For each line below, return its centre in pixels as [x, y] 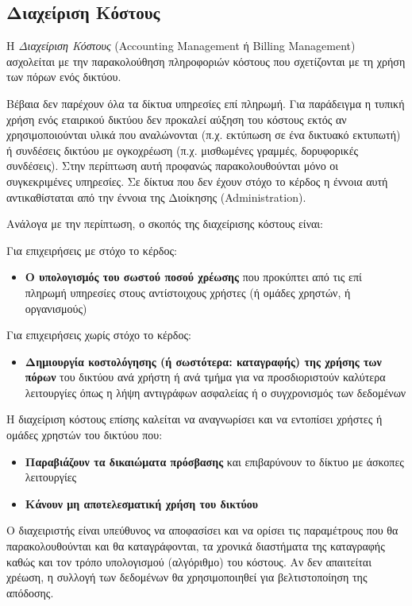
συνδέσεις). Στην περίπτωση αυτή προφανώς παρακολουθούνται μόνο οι [173, 166]
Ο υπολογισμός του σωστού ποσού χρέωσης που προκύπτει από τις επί [193, 277]
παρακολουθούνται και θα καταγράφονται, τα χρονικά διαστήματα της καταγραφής [196, 546]
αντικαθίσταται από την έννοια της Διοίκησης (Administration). [156, 197]
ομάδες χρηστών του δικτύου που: [85, 435]
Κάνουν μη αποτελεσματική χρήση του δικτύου [141, 503]
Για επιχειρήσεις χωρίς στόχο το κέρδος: [99, 335]
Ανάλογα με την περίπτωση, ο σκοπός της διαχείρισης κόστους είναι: [165, 224]
